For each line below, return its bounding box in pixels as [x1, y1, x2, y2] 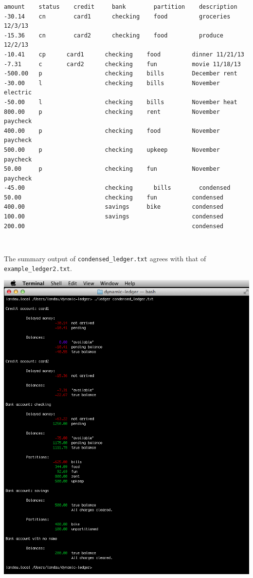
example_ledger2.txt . [4, 263, 72, 273]
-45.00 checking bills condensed [4, 184, 231, 192]
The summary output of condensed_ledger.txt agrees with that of [4, 253, 206, 263]
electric [4, 89, 32, 96]
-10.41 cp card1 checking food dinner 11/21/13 [4, 51, 244, 58]
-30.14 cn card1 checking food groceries [4, 13, 231, 20]
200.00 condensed [4, 222, 224, 230]
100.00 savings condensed [4, 213, 224, 220]
